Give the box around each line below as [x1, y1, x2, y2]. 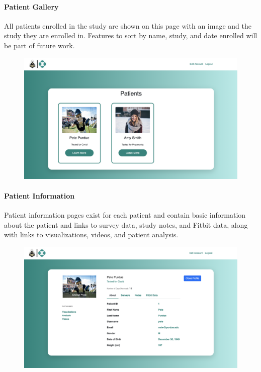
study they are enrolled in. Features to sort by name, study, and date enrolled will [4, 30, 257, 41]
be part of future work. [4, 40, 75, 50]
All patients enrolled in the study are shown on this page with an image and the [4, 20, 251, 31]
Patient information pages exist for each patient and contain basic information [4, 209, 246, 220]
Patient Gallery [4, 1, 59, 12]
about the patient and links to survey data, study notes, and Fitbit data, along [4, 219, 248, 230]
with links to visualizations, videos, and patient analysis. [4, 229, 179, 240]
